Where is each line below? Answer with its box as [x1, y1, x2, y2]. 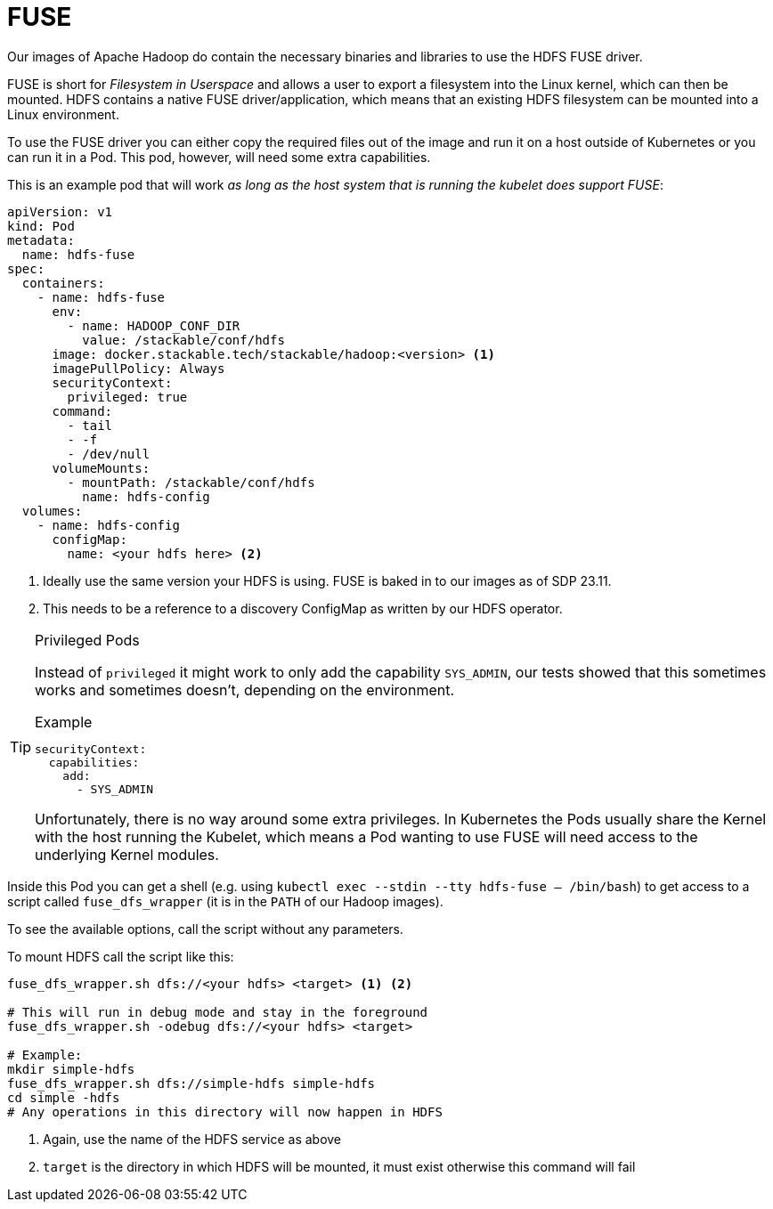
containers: [21, 275, 105, 290]
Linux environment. [7, 106, 119, 122]
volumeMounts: [52, 460, 151, 475]
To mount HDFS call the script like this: [7, 948, 234, 964]
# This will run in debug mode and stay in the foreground [7, 1004, 428, 1019]
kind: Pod [7, 218, 75, 233]
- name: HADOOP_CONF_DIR [67, 318, 240, 333]
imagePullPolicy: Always [52, 361, 225, 376]
